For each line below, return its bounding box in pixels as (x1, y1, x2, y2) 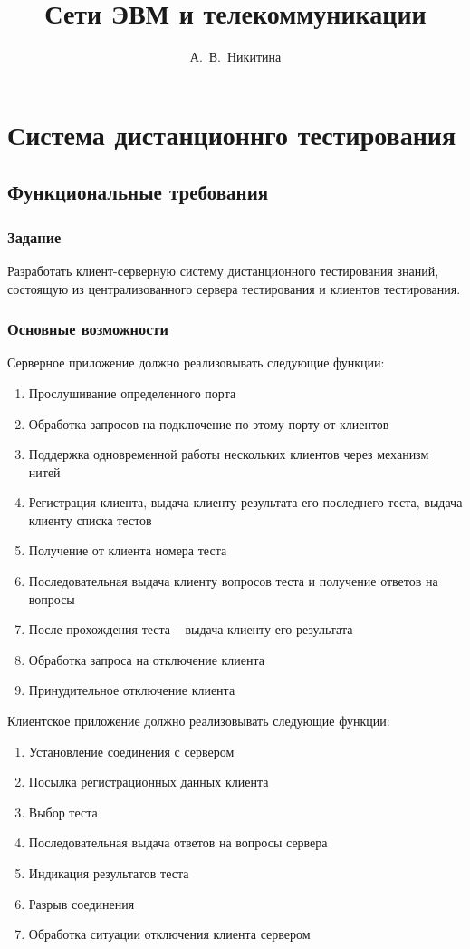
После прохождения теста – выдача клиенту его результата (28, 620, 353, 639)
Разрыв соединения (28, 894, 135, 913)
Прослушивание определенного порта (28, 383, 236, 402)
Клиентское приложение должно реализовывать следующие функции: (7, 711, 390, 730)
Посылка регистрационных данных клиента (28, 772, 269, 791)
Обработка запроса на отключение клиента (28, 650, 265, 669)
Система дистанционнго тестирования (7, 115, 456, 152)
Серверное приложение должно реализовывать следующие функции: (7, 353, 385, 372)
